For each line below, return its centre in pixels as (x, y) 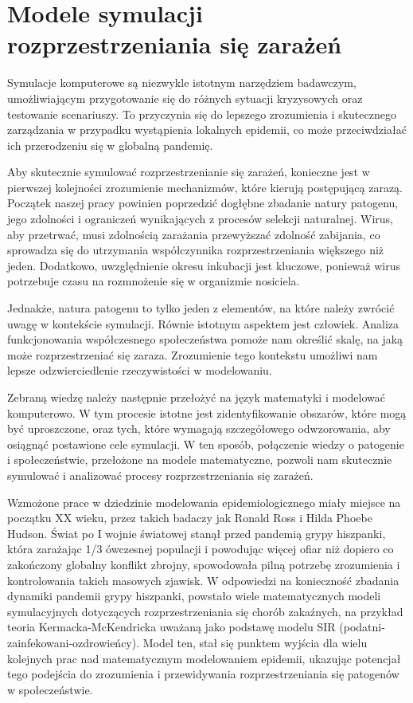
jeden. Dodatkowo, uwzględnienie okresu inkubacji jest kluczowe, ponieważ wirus (204, 265)
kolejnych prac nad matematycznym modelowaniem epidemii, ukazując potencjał (204, 658)
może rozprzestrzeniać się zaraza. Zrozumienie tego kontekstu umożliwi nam (193, 354)
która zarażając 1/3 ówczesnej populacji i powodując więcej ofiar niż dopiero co (201, 549)
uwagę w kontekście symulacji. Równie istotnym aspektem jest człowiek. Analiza (203, 323)
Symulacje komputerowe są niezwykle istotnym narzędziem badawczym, (182, 82)
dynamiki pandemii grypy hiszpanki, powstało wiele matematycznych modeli (194, 596)
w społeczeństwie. (50, 689)
